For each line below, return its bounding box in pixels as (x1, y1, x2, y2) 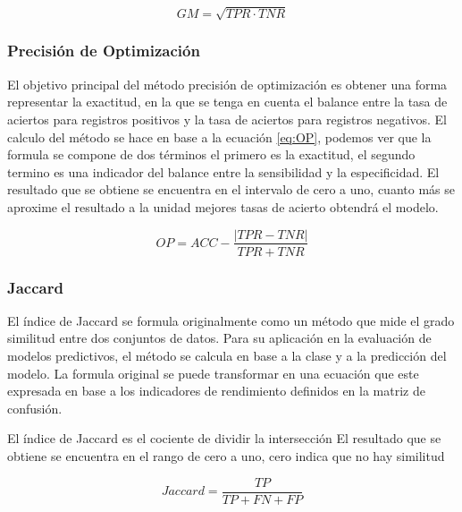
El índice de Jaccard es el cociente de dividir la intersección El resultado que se (7, 429, 441, 448)
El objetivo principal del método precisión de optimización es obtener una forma (7, 74, 448, 93)
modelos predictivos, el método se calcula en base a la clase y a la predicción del (7, 346, 447, 364)
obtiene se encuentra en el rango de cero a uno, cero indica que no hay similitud (7, 446, 445, 465)
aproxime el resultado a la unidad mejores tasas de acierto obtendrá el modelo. (7, 197, 439, 216)
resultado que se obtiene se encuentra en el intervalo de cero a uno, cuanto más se (7, 180, 455, 199)
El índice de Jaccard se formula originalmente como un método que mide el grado (7, 311, 455, 329)
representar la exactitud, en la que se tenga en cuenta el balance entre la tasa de (7, 92, 448, 111)
